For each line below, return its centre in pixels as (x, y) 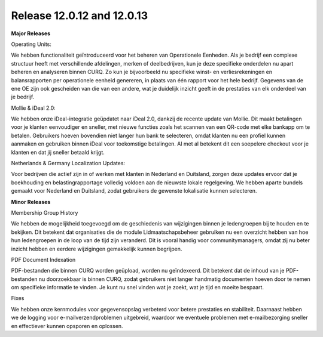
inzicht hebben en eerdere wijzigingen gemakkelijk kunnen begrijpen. (97, 249)
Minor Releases (31, 202)
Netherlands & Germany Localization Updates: (68, 163)
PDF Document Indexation (43, 259)
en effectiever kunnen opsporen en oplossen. (67, 326)
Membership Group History (45, 212)
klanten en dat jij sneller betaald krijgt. (58, 152)
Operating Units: (31, 44)
